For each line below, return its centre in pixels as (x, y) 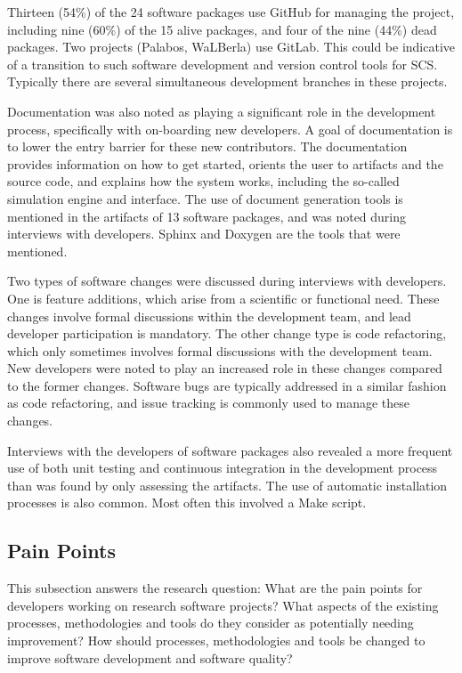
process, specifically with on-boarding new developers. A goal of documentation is (230, 129)
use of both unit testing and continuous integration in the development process (223, 468)
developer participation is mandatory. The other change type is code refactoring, (227, 333)
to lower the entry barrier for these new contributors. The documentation (207, 146)
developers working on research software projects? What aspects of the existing (223, 605)
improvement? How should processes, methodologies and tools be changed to (216, 641)
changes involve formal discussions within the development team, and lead (209, 316)
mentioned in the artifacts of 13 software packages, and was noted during (207, 216)
